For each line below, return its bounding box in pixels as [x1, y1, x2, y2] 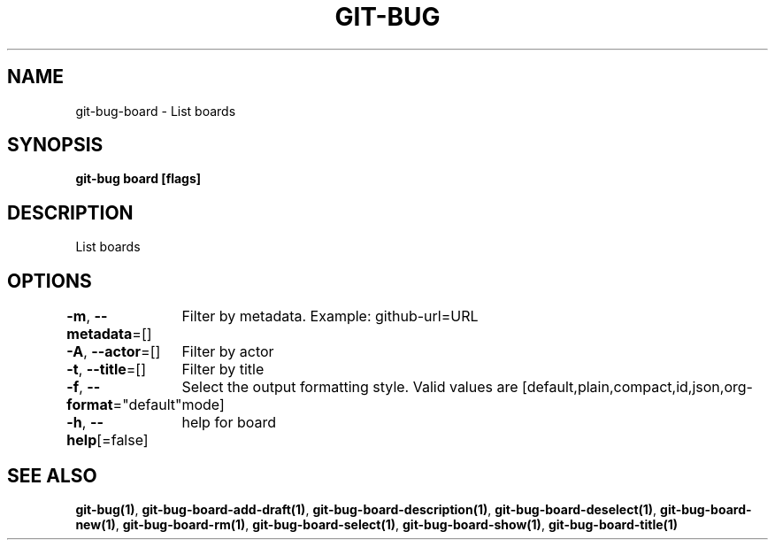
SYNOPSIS [7, 134, 104, 157]
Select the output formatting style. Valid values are [181, 378, 518, 397]
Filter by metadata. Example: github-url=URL [181, 307, 479, 326]
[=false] [96, 431, 149, 450]
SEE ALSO [7, 464, 97, 487]
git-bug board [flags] [75, 171, 202, 187]
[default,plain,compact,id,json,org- [522, 378, 753, 397]
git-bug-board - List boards [75, 103, 236, 119]
